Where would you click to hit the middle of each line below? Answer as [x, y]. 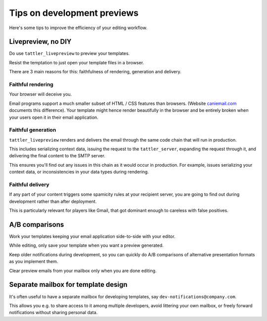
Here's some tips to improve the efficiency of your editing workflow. [78, 28]
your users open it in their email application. [54, 117]
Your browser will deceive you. [41, 94]
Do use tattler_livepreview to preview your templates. [69, 53]
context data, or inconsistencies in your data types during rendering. [79, 172]
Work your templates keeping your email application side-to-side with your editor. [92, 236]
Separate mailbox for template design [68, 285]
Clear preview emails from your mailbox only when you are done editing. [83, 271]
